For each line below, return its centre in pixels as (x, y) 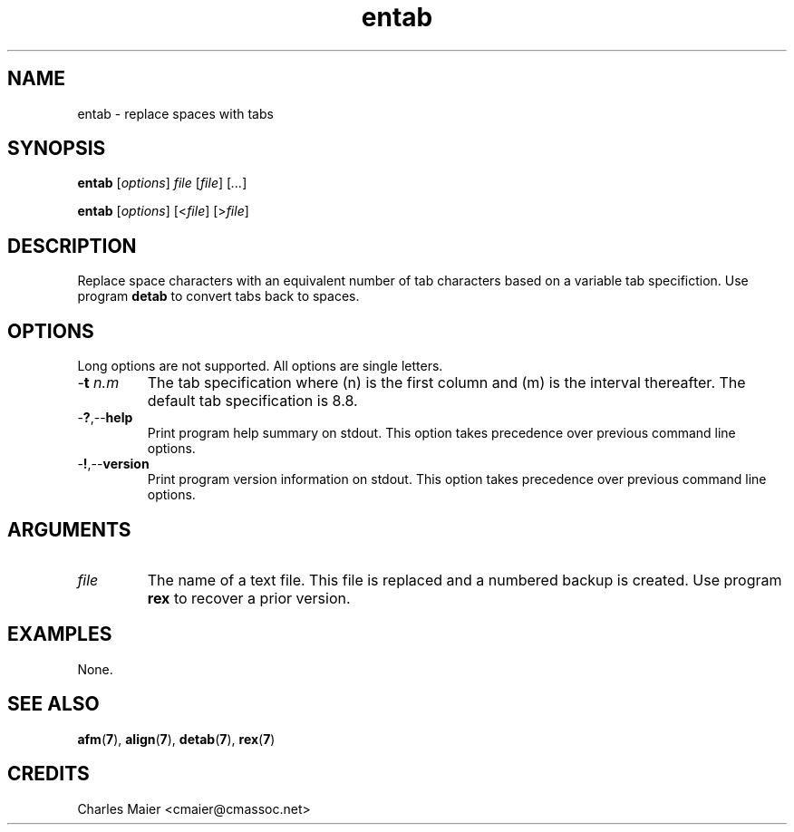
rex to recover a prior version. (249, 598)
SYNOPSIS (57, 149)
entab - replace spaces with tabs (175, 113)
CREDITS (48, 774)
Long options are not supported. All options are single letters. (260, 366)
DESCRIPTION (72, 246)
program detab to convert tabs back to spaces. (218, 296)
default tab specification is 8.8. (252, 401)
